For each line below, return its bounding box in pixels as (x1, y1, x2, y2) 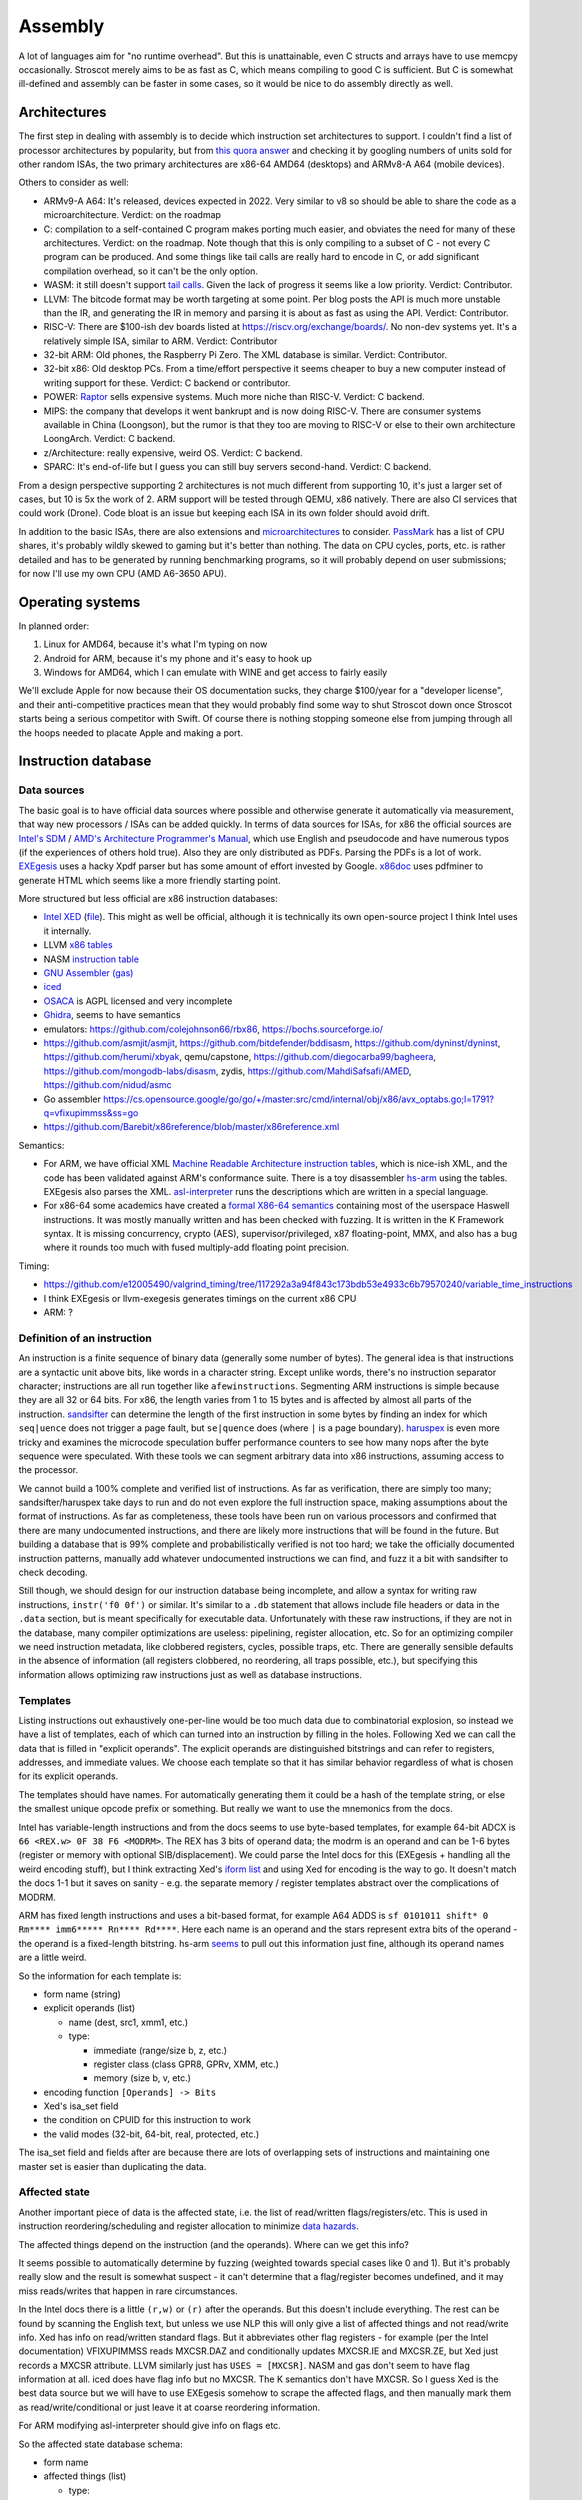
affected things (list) (43, 2470, 127, 2482)
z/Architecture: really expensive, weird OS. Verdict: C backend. (43, 446, 304, 459)
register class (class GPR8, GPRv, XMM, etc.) (93, 2058, 280, 2070)
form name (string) (43, 1988, 122, 2000)
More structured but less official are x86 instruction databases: (18, 893, 279, 905)
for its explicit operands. (18, 1770, 119, 1782)
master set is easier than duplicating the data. (18, 2160, 207, 2172)
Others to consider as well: (18, 176, 129, 189)
